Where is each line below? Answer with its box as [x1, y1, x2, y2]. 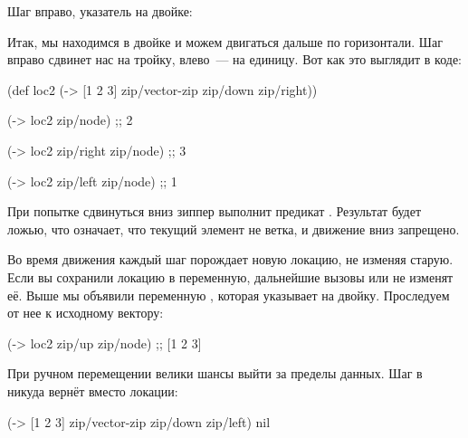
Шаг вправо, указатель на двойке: [7, 2, 193, 20]
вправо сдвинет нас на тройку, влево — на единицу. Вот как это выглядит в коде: [7, 50, 463, 69]
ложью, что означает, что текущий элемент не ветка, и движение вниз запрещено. [7, 219, 460, 238]
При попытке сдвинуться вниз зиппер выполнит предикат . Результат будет [7, 202, 422, 221]
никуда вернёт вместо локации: [7, 381, 178, 400]
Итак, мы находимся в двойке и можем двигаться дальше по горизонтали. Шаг [7, 32, 443, 51]
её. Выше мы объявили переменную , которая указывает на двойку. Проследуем [7, 285, 450, 304]
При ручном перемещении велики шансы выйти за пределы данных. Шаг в [7, 364, 423, 383]
